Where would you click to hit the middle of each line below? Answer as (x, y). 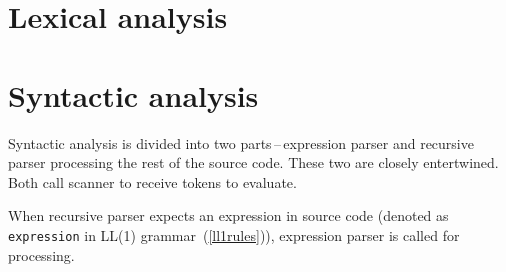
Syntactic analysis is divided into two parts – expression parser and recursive (241, 142)
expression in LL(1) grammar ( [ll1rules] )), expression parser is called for (234, 234)
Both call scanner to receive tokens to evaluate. (152, 181)
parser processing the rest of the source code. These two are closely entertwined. (253, 162)
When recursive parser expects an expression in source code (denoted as (228, 215)
